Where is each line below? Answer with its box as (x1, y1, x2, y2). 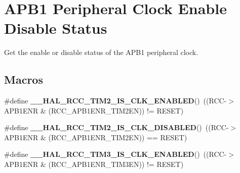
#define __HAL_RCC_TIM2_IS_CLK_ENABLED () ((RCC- (4, 95, 227, 106)
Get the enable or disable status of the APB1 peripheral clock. (4, 47, 198, 57)
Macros (4, 72, 43, 87)
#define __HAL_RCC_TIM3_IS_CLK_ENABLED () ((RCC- (4, 149, 227, 159)
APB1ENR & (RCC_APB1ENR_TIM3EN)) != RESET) (4, 159, 184, 169)
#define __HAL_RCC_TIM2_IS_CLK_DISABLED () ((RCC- (4, 122, 229, 133)
